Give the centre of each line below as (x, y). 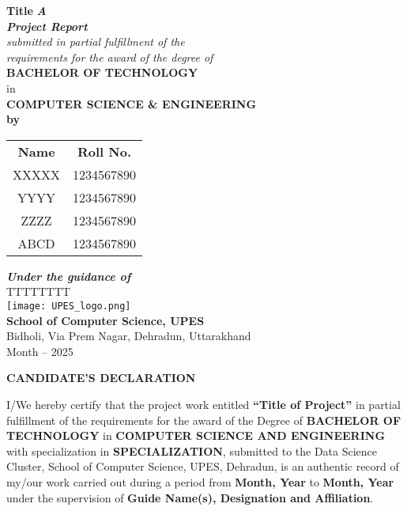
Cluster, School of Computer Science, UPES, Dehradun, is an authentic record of (203, 466)
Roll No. (104, 151)
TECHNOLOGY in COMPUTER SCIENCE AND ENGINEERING (196, 435)
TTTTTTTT (38, 291)
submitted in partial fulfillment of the (96, 42)
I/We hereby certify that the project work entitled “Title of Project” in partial (203, 404)
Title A (26, 10)
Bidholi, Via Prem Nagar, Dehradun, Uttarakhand (129, 336)
